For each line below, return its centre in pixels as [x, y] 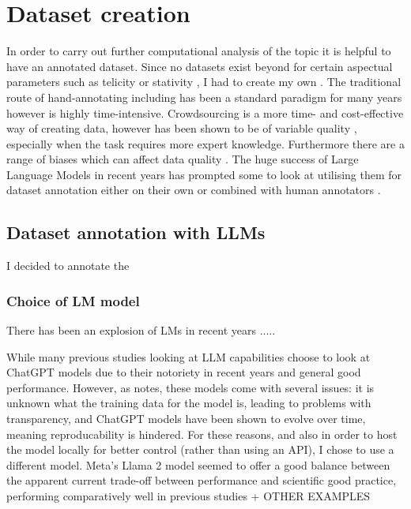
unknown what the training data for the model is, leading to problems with [189, 403]
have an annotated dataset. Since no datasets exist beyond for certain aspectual [200, 66]
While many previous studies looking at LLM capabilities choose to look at [189, 356]
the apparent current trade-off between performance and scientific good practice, [202, 480]
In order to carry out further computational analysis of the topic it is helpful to [199, 51]
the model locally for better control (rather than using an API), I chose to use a [200, 449]
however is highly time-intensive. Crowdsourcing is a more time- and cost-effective [205, 112]
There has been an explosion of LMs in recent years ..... [141, 330]
